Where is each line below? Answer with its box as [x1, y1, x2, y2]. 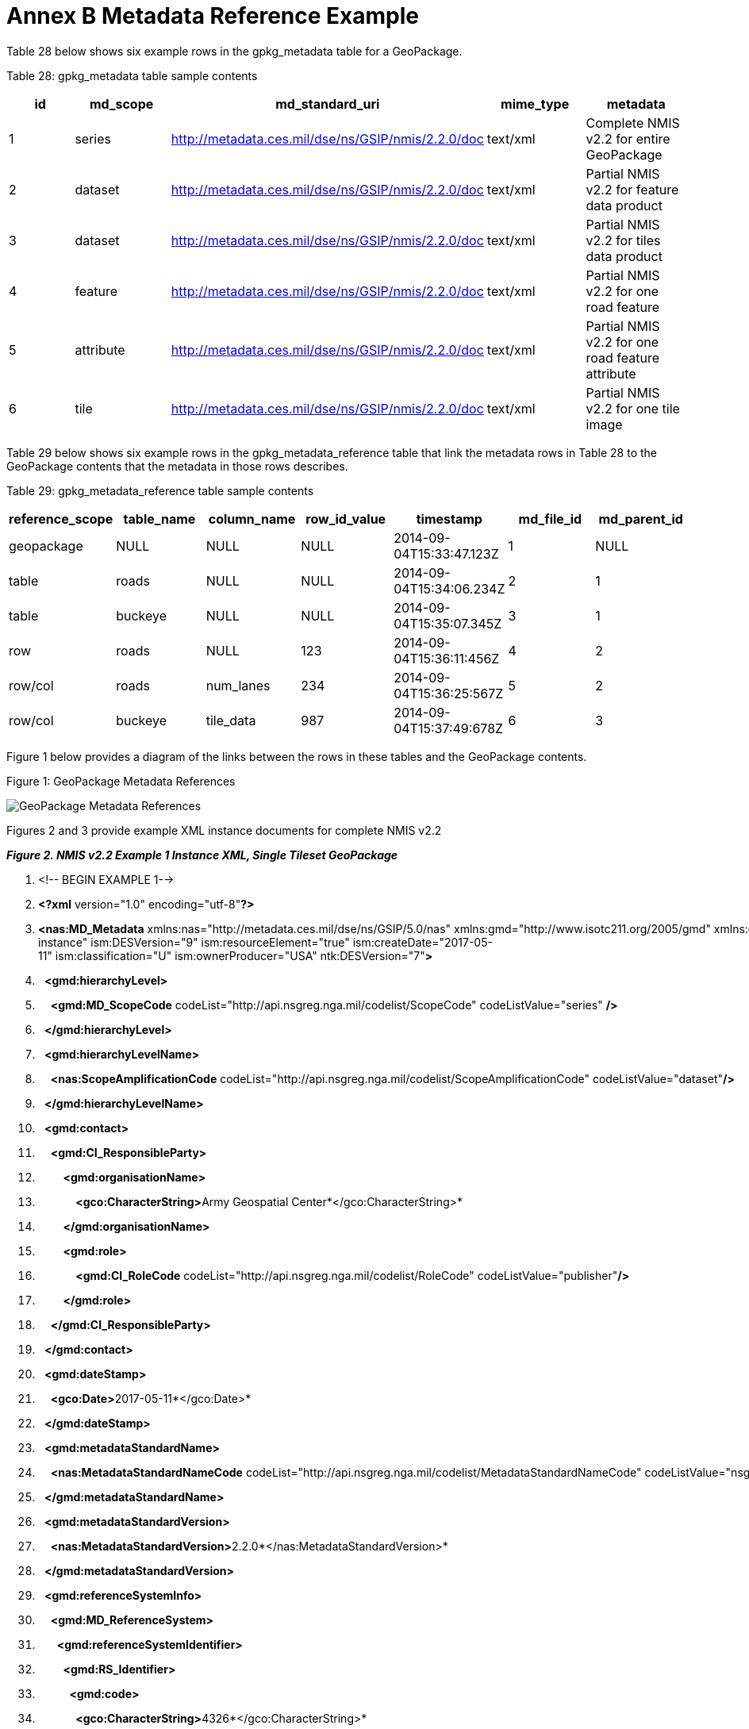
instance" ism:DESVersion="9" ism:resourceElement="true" [38, 935, 350, 949]
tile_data [205, 712, 256, 728]
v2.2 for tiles [586, 232, 661, 248]
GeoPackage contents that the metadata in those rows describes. [6, 459, 348, 473]
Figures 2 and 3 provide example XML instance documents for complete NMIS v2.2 [6, 823, 442, 837]
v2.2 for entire [586, 130, 670, 147]
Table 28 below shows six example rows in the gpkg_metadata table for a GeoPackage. [6, 44, 463, 58]
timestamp [416, 510, 482, 527]
